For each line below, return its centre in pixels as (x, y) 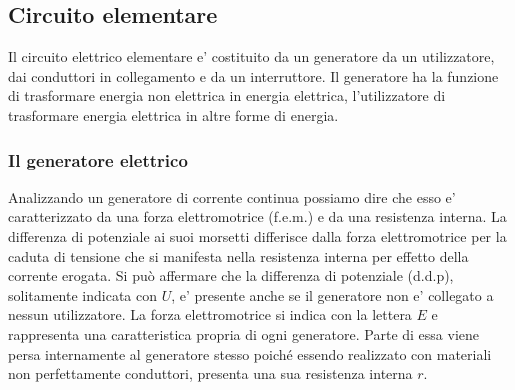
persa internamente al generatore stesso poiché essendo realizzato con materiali (250, 353)
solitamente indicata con (83, 294)
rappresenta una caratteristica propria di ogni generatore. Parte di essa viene (244, 333)
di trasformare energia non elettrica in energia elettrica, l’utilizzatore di (227, 95)
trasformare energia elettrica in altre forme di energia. (173, 114)
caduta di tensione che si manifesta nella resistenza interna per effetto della (238, 255)
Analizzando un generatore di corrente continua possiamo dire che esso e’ (232, 196)
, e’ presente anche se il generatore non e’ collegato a (332, 294)
